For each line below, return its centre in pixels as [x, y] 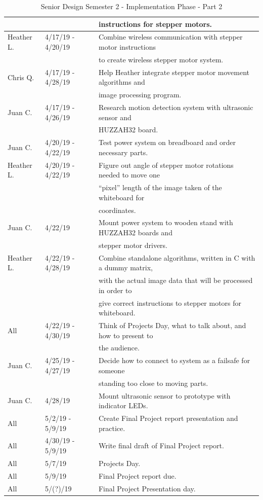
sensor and [115, 117]
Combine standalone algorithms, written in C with [177, 257]
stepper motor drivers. [133, 245]
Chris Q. [21, 77]
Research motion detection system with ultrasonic [176, 107]
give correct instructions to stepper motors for [170, 302]
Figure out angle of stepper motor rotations [166, 165]
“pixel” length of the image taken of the [160, 187]
